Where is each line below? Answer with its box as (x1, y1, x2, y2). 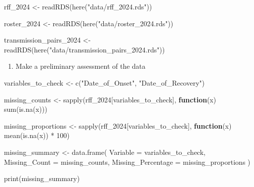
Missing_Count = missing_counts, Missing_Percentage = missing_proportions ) (4, 156, 251, 167)
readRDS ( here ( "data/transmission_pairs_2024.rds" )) (4, 44, 165, 54)
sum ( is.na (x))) (4, 104, 47, 114)
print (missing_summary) (4, 173, 80, 184)
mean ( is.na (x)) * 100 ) (4, 130, 70, 140)
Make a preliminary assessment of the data (15, 61, 146, 71)
